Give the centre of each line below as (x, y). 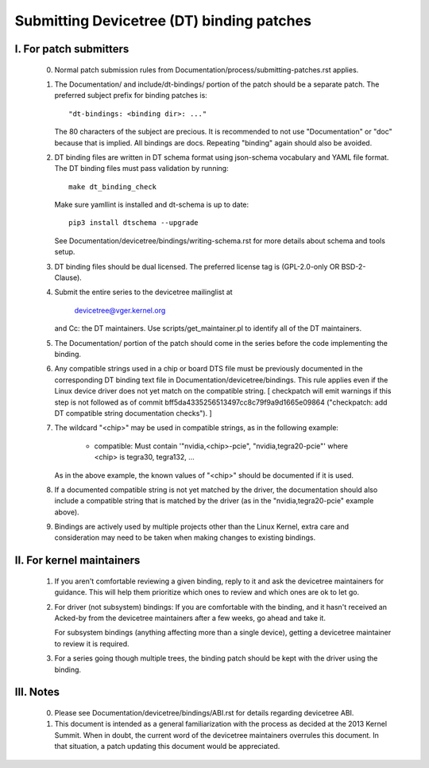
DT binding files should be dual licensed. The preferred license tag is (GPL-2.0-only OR (197, 266)
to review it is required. (92, 643)
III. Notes (37, 692)
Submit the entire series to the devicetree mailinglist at (144, 292)
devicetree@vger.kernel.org (120, 310)
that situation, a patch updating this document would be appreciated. (167, 747)
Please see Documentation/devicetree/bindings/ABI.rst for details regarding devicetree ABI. (204, 713)
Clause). (68, 277)
